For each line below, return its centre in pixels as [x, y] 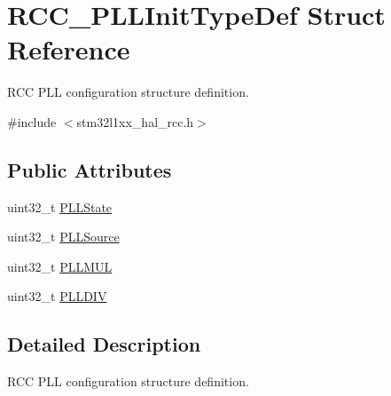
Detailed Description [104, 344]
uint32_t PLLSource [63, 237]
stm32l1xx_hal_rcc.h [135, 121]
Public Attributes [90, 169]
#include [32, 121]
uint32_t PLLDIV [57, 296]
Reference [69, 49]
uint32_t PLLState [60, 206]
